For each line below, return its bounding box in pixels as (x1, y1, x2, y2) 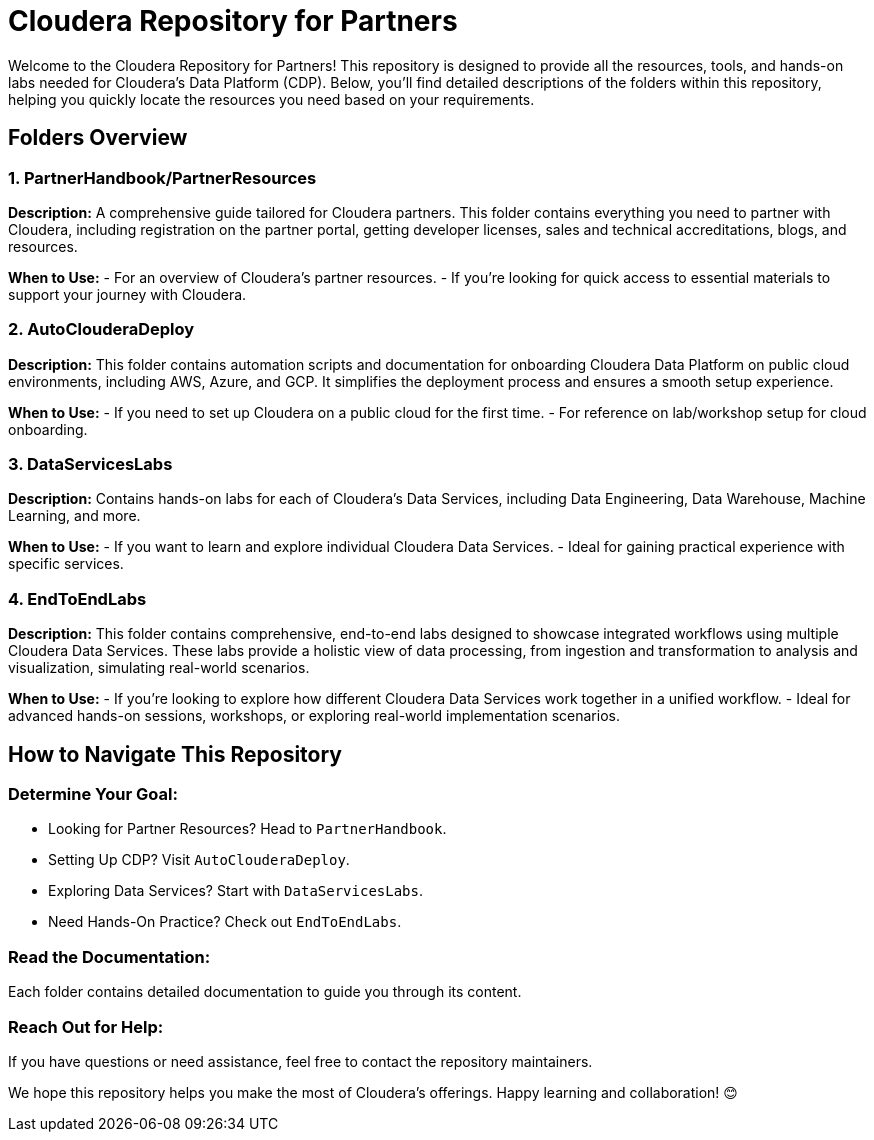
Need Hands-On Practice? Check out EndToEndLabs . (48, 913, 402, 931)
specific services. (8, 555, 124, 573)
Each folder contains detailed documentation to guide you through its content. (8, 983, 522, 1001)
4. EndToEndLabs (8, 588, 147, 609)
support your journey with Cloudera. (8, 285, 247, 303)
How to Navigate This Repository (8, 741, 343, 767)
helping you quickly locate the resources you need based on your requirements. (8, 90, 535, 108)
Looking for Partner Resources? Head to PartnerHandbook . (48, 820, 447, 838)
